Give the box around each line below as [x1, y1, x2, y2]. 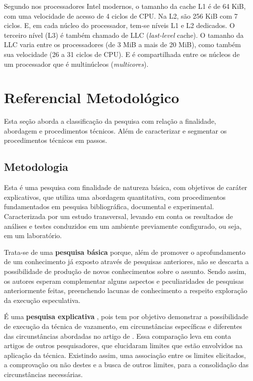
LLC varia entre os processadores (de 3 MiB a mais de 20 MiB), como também [4, 39, 241, 50]
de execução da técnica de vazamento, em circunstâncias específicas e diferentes [4, 321, 242, 331]
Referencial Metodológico [4, 87, 179, 108]
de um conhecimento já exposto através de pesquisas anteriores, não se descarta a [4, 256, 249, 267]
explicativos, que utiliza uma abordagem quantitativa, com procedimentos [4, 191, 226, 202]
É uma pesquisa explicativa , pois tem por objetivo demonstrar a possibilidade [4, 311, 249, 322]
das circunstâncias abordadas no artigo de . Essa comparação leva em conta [4, 330, 231, 341]
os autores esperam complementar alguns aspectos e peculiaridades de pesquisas [4, 275, 244, 286]
